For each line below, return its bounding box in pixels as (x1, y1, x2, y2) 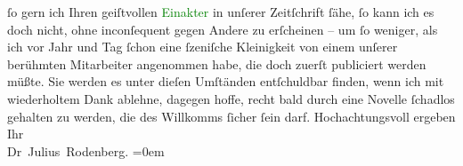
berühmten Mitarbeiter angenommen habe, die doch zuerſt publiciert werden (7, 54, 426, 73)
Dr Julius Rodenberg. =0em (7, 141, 165, 160)
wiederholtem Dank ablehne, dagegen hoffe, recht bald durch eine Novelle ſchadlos (7, 89, 455, 107)
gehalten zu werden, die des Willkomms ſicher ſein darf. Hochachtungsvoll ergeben (7, 107, 456, 125)
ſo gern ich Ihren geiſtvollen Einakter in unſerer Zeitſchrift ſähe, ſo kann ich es (7, 3, 435, 20)
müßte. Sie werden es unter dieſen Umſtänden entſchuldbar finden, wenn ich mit (7, 72, 444, 91)
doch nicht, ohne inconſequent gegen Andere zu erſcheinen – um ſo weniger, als (7, 20, 438, 38)
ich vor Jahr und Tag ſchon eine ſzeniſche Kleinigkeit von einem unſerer (7, 37, 398, 56)
